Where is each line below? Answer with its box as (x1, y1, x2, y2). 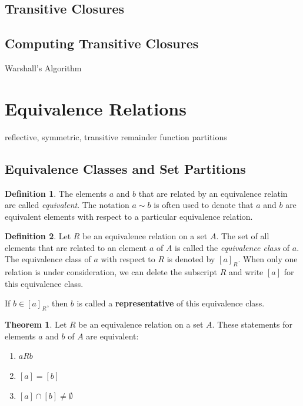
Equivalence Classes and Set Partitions (5, 159, 246, 177)
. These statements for (212, 318, 292, 331)
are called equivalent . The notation (5, 199, 129, 211)
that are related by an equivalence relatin (138, 187, 288, 199)
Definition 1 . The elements (5, 187, 107, 199)
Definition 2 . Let (5, 230, 71, 242)
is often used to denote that (154, 199, 254, 211)
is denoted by (167, 253, 215, 265)
